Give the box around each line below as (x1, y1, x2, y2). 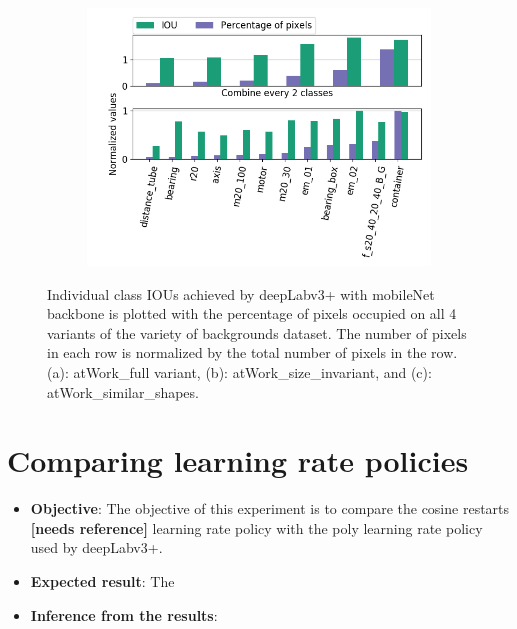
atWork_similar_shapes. (47, 381, 199, 402)
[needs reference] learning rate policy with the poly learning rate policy (30, 517, 483, 538)
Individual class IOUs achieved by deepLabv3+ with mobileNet (47, 283, 435, 304)
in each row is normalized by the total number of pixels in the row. (47, 342, 458, 363)
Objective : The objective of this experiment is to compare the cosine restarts (30, 498, 510, 519)
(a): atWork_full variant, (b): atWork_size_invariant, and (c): (47, 361, 432, 382)
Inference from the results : (30, 604, 218, 625)
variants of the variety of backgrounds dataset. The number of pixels (47, 322, 467, 343)
